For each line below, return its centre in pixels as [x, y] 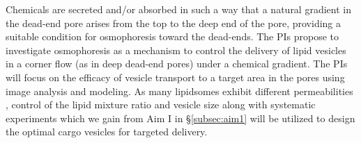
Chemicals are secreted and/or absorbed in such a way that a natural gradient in [178, 9]
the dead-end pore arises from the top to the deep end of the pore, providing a [174, 23]
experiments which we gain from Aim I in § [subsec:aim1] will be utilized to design [180, 118]
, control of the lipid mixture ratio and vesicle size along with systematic [161, 104]
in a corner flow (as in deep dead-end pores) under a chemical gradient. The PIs [177, 64]
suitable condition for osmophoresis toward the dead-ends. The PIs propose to [172, 36]
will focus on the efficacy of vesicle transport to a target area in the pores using [175, 77]
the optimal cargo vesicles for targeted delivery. [107, 132]
